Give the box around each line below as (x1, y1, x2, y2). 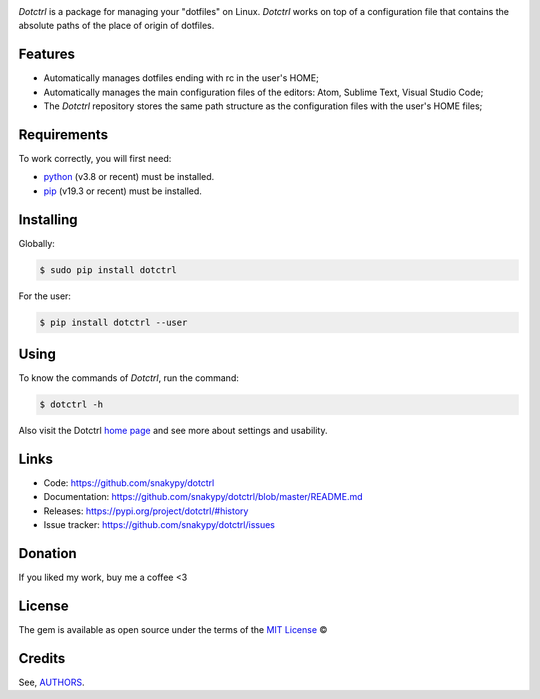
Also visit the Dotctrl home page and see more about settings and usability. (18, 425, 328, 437)
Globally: (18, 237, 55, 249)
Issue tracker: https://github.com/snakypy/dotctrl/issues (43, 519, 275, 531)
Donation (18, 545, 77, 562)
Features (18, 46, 75, 63)
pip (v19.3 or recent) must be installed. (43, 185, 202, 197)
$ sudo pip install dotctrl (39, 264, 177, 275)
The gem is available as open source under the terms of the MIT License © (18, 623, 328, 635)
